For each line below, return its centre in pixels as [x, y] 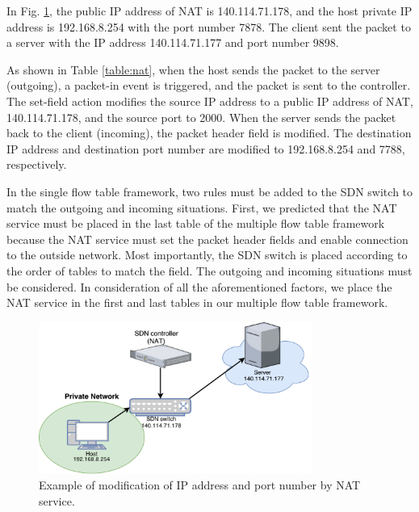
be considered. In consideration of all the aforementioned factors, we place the [199, 286]
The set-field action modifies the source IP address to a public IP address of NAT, [210, 101]
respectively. [37, 164]
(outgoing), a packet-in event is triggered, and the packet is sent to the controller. [209, 85]
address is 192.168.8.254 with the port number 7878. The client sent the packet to [209, 26]
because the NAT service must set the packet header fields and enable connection [207, 239]
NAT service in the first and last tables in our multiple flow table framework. [197, 302]
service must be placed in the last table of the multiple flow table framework [196, 223]
